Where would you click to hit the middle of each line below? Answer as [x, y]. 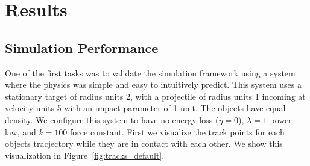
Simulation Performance [82, 47]
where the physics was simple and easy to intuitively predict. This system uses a [153, 85]
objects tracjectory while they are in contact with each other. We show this [144, 143]
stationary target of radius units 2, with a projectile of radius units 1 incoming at [155, 96]
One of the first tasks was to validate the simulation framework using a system [150, 72]
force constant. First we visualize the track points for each [177, 131]
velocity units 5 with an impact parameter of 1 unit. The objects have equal [145, 108]
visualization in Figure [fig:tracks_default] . [85, 155]
